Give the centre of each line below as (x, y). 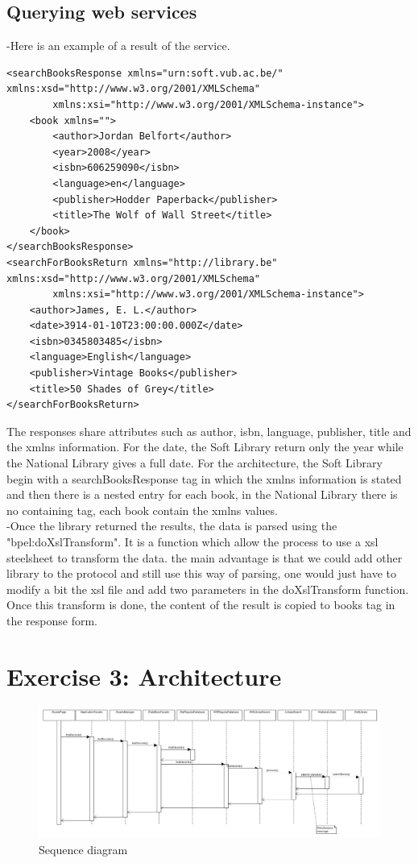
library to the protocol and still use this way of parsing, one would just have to (201, 573)
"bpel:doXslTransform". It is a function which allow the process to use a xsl (192, 542)
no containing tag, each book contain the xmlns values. (142, 510)
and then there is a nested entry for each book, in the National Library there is (202, 494)
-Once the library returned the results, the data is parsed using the (172, 526)
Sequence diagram (83, 850)
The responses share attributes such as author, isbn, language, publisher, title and (209, 431)
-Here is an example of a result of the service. (118, 46)
